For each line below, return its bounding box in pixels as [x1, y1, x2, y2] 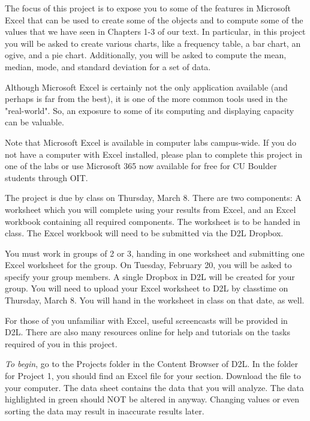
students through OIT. [5, 171, 88, 184]
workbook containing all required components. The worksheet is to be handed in [5, 215, 300, 227]
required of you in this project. [5, 337, 118, 350]
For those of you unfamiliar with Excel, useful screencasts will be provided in [5, 314, 288, 326]
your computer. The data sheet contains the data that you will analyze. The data [5, 381, 304, 393]
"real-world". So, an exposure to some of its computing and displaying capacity [5, 104, 294, 116]
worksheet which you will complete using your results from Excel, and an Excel [5, 203, 296, 215]
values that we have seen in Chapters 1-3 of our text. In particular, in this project [5, 25, 306, 38]
